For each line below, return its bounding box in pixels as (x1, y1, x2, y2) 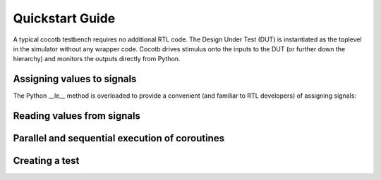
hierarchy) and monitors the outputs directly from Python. (13, 55, 181, 63)
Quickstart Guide (13, 11, 116, 26)
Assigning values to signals (13, 73, 137, 85)
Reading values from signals (13, 110, 141, 122)
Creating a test (13, 155, 80, 167)
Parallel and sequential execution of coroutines (13, 132, 225, 144)
